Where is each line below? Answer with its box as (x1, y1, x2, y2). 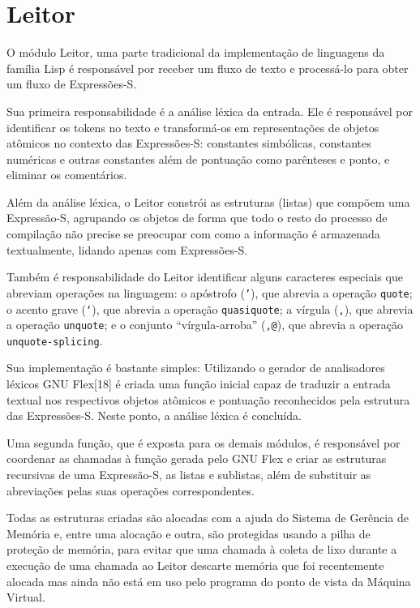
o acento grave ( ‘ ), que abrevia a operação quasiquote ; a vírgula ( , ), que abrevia (6, 300, 414, 317)
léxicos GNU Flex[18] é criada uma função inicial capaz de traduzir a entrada (6, 375, 391, 392)
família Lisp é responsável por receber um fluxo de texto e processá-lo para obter (6, 59, 409, 76)
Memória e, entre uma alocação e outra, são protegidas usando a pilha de (6, 525, 371, 542)
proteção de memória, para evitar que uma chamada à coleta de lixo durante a (6, 541, 397, 558)
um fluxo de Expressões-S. (6, 75, 137, 92)
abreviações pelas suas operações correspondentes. (6, 482, 255, 499)
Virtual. (6, 589, 45, 606)
